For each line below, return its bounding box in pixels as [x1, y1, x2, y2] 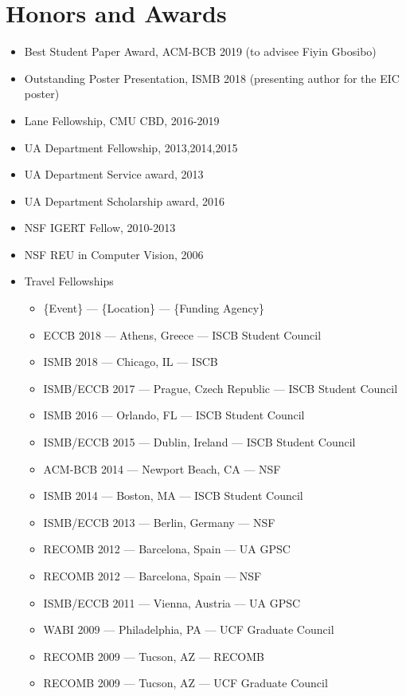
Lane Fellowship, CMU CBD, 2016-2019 [24, 112, 220, 128]
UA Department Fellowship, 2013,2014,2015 [24, 139, 238, 155]
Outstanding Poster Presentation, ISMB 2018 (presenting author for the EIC [24, 69, 400, 86]
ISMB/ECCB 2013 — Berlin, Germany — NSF [43, 513, 275, 530]
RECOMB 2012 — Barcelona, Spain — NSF [43, 568, 262, 584]
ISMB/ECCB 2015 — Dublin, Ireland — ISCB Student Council [43, 434, 356, 450]
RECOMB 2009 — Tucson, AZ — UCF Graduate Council [43, 674, 328, 691]
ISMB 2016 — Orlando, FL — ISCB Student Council [43, 407, 305, 423]
